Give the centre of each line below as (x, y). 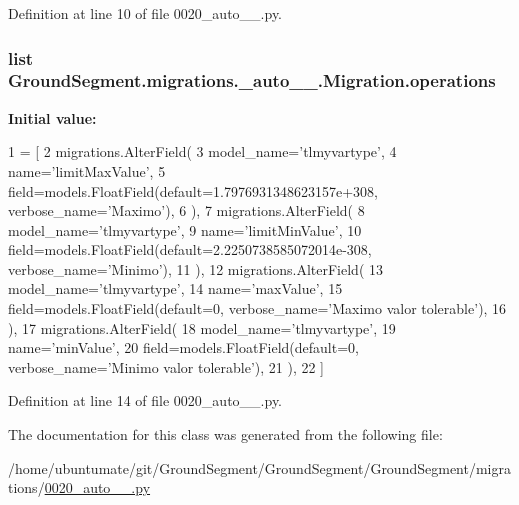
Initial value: (52, 117)
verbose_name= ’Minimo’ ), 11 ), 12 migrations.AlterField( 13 (196, 268)
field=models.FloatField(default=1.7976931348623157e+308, (193, 190)
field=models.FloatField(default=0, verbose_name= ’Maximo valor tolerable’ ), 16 (257, 308)
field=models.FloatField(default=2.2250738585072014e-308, (190, 249)
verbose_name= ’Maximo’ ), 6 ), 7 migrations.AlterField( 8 (186, 210)
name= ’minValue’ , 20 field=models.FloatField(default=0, (183, 347)
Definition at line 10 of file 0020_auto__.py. (145, 13)
